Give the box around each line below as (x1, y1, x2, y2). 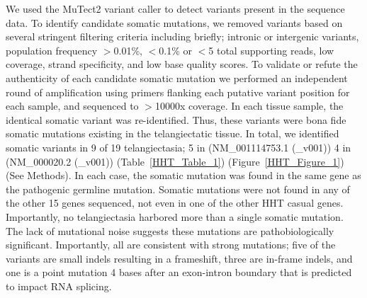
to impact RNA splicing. (6, 278, 112, 293)
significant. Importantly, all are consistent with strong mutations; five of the (6, 237, 336, 252)
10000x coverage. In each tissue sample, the (154, 98, 344, 113)
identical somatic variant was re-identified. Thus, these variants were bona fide (6, 112, 346, 127)
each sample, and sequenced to (6, 98, 139, 113)
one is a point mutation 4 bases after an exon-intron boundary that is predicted (6, 265, 352, 280)
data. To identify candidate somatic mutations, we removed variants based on (6, 15, 343, 30)
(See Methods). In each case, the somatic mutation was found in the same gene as (6, 168, 361, 183)
